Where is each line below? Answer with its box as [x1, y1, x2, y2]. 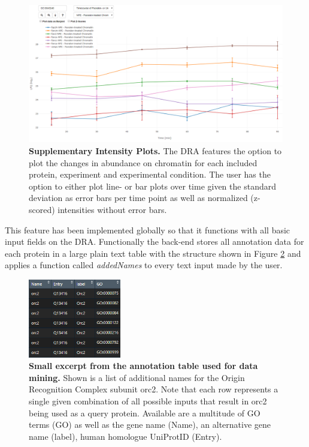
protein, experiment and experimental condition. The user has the [29, 168, 271, 181]
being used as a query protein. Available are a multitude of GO [29, 406, 260, 419]
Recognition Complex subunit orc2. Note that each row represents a [29, 383, 278, 395]
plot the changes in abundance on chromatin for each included [29, 156, 257, 169]
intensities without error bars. [57, 203, 167, 215]
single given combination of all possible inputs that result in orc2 [29, 394, 267, 407]
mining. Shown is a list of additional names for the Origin [29, 371, 245, 383]
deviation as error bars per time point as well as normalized [29, 191, 248, 204]
